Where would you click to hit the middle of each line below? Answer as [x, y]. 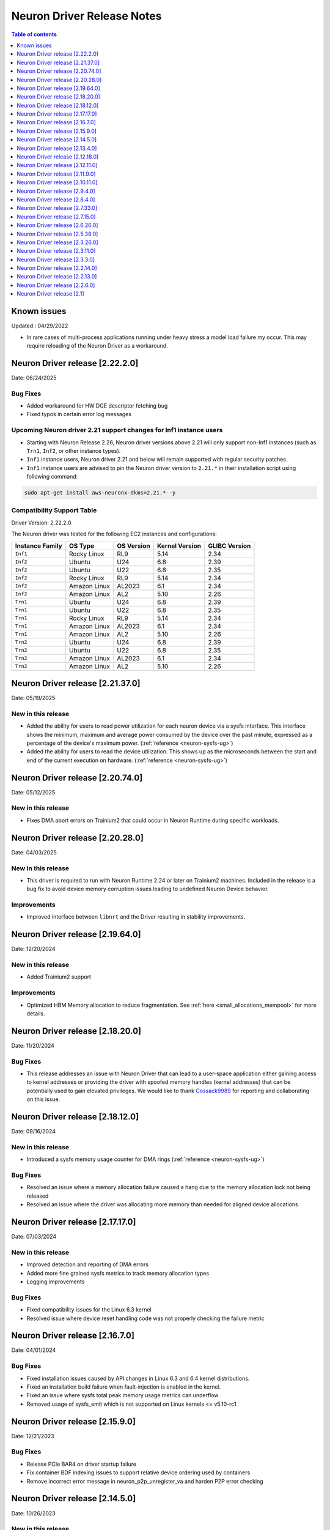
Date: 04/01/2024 [34, 1350]
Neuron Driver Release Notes [86, 16]
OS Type [82, 546]
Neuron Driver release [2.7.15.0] [56, 217]
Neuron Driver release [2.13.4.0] [57, 148]
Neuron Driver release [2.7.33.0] [57, 208]
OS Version [134, 546]
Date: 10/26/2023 [33, 1513]
